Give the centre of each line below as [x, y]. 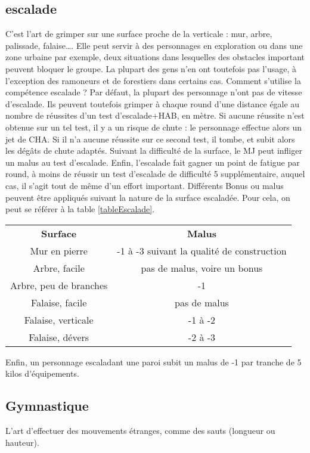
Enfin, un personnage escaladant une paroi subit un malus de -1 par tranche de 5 [154, 362]
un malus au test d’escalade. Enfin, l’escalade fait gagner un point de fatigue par [153, 162]
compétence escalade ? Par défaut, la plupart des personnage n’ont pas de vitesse [154, 92]
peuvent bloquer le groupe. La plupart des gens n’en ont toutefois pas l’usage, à [151, 68]
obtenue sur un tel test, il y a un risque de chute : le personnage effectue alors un [154, 127]
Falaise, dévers [59, 337]
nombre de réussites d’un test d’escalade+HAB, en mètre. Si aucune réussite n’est [155, 115]
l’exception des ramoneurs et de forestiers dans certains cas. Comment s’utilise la [153, 80]
